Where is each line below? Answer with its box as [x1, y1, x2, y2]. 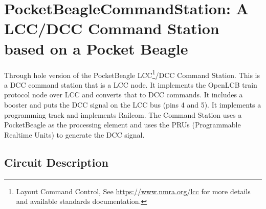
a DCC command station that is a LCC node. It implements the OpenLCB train [4, 79, 257, 90]
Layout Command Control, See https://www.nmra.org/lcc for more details [16, 186, 251, 196]
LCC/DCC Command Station [4, 18, 219, 39]
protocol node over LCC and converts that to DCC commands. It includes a [4, 89, 243, 100]
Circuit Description [4, 154, 108, 170]
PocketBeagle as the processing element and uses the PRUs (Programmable [4, 119, 241, 130]
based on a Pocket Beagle [4, 38, 188, 59]
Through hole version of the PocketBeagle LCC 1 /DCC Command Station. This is [4, 68, 260, 80]
